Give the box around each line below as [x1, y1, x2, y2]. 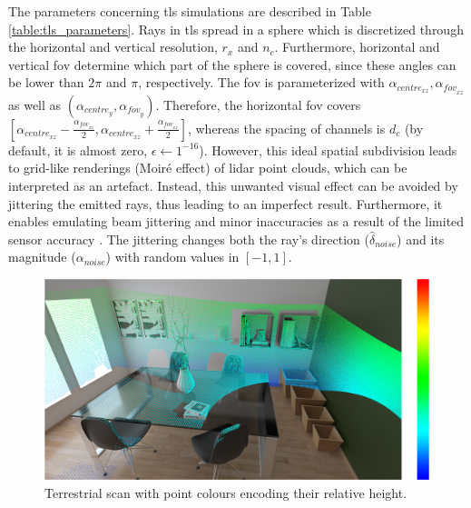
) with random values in [105, 247, 240, 266]
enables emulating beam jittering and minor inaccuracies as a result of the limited [8, 212, 465, 231]
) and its [397, 229, 445, 248]
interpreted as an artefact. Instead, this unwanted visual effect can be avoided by [8, 175, 458, 194]
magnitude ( [8, 247, 76, 266]
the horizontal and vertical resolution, [8, 37, 218, 56]
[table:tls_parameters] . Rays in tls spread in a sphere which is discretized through [8, 19, 464, 38]
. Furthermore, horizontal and [274, 37, 440, 56]
